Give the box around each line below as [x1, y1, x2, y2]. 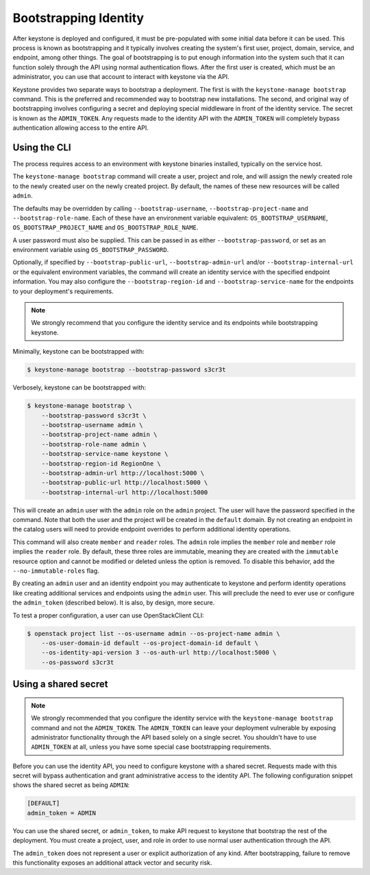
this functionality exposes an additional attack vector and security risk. [12, 859, 212, 867]
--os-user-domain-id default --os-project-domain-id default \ [41, 639, 259, 647]
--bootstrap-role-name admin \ [41, 440, 147, 448]
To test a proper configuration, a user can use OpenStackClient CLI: [12, 611, 204, 620]
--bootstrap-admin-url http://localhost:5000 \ [41, 469, 205, 477]
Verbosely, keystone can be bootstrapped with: [12, 383, 147, 391]
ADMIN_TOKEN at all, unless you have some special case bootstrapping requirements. [31, 742, 272, 751]
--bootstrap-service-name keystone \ [41, 450, 169, 458]
